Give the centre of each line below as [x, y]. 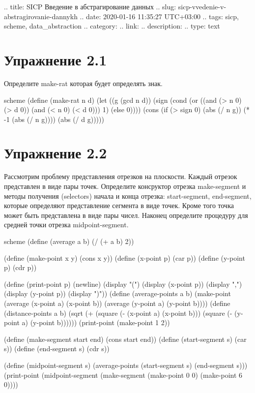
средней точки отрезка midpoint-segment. [66, 225]
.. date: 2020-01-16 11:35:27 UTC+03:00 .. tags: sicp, [159, 16]
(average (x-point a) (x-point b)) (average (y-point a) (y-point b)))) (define [117, 303]
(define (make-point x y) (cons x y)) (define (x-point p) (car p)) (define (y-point [125, 257]
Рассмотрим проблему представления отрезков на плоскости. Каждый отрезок [121, 176]
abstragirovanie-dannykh [41, 16]
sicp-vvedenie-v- [202, 6]
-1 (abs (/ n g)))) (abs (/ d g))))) [54, 119]
